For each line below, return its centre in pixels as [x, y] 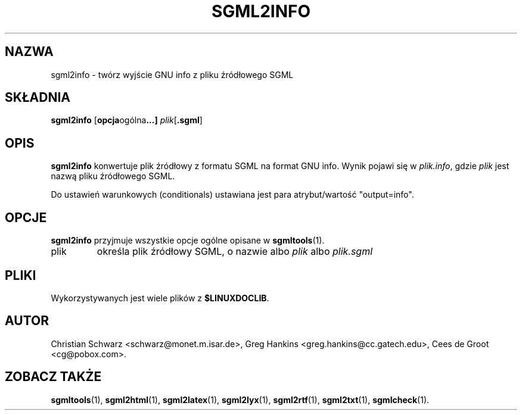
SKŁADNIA [38, 98]
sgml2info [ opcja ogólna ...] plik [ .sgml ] [127, 120]
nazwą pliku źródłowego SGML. [113, 176]
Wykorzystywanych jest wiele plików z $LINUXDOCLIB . [160, 298]
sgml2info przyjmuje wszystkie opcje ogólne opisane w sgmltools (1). [188, 241]
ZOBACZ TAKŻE [53, 377]
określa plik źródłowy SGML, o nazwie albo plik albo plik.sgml [235, 252]
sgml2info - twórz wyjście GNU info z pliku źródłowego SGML [172, 74]
